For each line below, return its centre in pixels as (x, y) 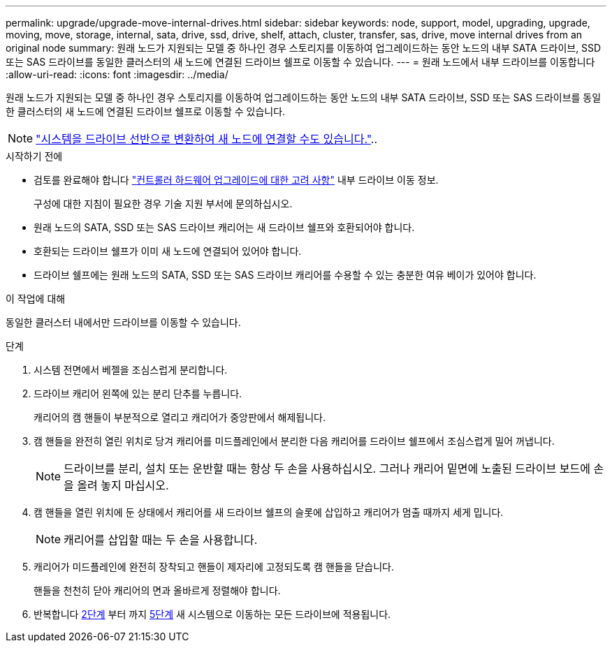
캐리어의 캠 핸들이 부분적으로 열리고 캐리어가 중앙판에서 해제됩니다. (180, 417)
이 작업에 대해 (36, 299)
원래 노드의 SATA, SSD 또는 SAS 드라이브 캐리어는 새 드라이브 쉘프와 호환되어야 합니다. (224, 227)
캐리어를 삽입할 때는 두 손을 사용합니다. (161, 540)
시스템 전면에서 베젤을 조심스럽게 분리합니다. (131, 370)
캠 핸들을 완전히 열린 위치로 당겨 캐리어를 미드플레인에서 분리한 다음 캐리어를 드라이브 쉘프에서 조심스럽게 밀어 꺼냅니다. (294, 441)
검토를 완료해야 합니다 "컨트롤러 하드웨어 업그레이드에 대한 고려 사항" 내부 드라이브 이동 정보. (236, 180)
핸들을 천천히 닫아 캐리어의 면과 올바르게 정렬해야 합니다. (157, 590)
